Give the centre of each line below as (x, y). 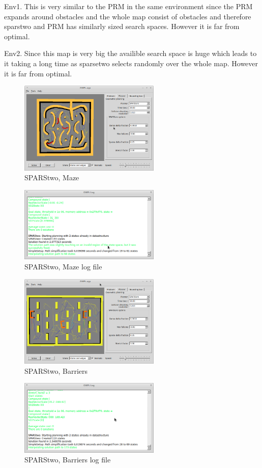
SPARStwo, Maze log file (63, 266)
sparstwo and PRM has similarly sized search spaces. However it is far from (122, 26)
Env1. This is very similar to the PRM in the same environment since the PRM (128, 6)
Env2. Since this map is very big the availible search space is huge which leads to (130, 53)
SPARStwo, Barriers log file (68, 460)
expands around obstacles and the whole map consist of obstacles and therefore (128, 16)
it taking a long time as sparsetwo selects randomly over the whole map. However (131, 63)
